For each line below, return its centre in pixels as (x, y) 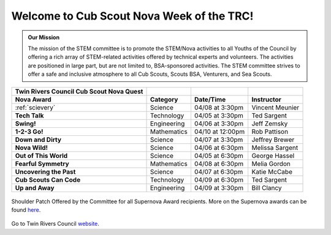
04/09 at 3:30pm (219, 188)
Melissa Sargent (275, 147)
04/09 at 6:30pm (219, 179)
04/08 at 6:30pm (219, 163)
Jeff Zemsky (270, 124)
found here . (26, 210)
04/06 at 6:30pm (219, 147)
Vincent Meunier (276, 107)
